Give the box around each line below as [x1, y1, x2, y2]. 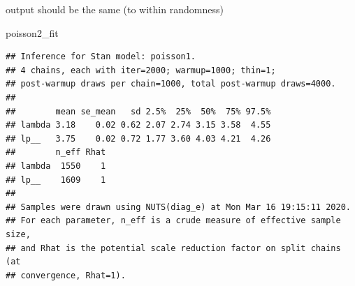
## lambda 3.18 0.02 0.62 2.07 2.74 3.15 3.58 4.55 [6, 120, 271, 130]
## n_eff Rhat [6, 147, 106, 158]
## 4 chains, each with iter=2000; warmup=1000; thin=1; [6, 65, 276, 75]
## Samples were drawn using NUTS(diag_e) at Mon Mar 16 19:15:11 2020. [6, 202, 351, 212]
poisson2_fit [6, 25, 59, 40]
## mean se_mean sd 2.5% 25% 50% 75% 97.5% [6, 106, 271, 116]
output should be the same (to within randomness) [6, 2, 224, 16]
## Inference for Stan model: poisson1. [6, 52, 196, 62]
